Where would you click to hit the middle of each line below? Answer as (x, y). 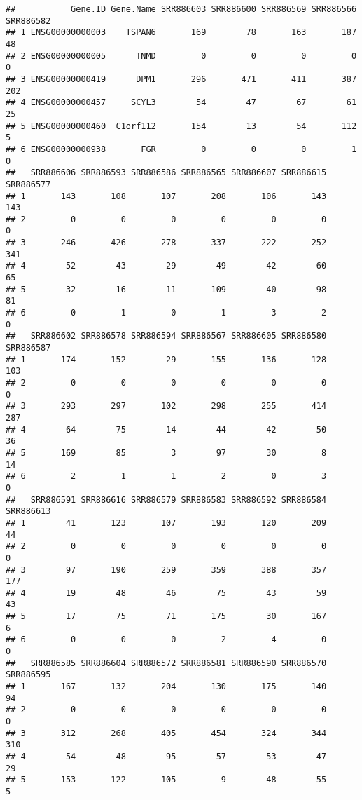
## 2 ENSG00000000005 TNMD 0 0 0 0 (181, 56)
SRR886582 (28, 21)
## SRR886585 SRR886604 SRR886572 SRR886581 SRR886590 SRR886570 (166, 663)
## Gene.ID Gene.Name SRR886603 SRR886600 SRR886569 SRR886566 (181, 9)
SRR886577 (28, 184)
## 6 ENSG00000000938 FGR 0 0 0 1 (181, 149)
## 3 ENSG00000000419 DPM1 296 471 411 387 (181, 79)
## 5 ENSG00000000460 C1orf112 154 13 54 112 (181, 126)
